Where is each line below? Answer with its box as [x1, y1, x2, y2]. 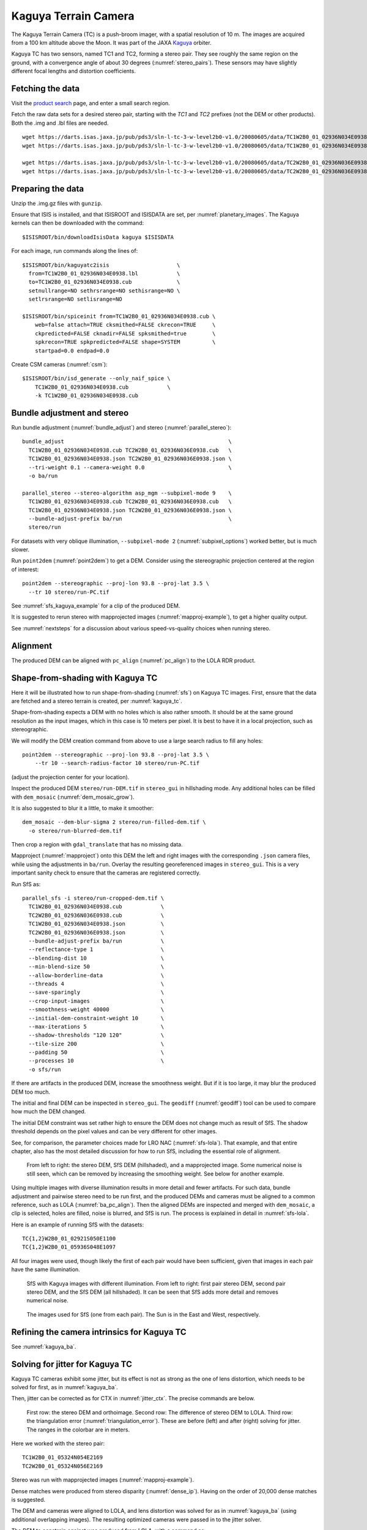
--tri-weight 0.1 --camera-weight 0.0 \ [28, 464, 232, 471]
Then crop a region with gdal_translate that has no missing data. [11, 841, 183, 848]
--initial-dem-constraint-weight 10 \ [28, 1015, 165, 1021]
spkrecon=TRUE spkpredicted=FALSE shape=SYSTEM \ [34, 338, 216, 346]
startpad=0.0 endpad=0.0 [34, 347, 109, 354]
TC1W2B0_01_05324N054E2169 [22, 1454, 103, 1461]
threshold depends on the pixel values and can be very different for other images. [11, 1128, 217, 1135]
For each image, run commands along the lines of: [11, 247, 138, 255]
